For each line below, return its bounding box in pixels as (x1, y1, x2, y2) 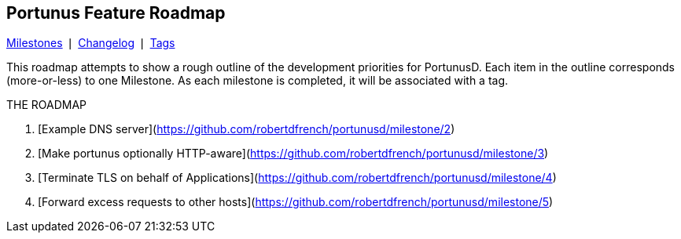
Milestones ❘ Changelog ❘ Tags (6, 36, 175, 50)
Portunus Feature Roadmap (6, 3, 226, 23)
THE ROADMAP (6, 98, 87, 112)
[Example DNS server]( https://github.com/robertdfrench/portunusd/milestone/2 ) (38, 122, 455, 136)
